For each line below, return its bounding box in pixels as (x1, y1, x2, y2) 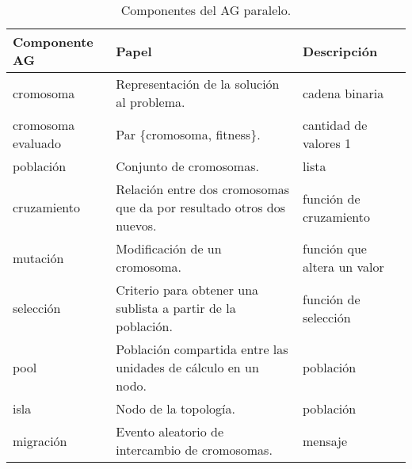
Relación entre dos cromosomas (116, 180, 290, 198)
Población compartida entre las (116, 340, 288, 358)
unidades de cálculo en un (116, 358, 259, 376)
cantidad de (303, 116, 368, 134)
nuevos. (116, 216, 157, 234)
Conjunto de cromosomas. (116, 157, 259, 175)
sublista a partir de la (116, 299, 236, 317)
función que (303, 239, 367, 257)
